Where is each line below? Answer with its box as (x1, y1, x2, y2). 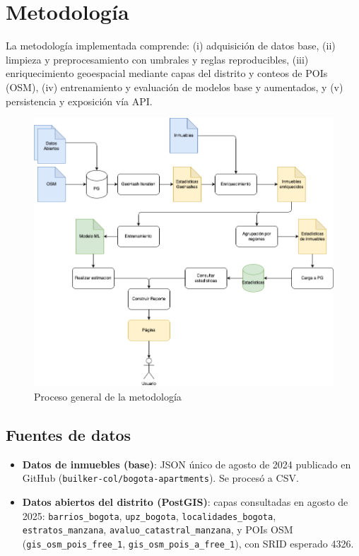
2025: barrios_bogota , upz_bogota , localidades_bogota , (22, 508, 276, 523)
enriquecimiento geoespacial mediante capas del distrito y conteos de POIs (6, 66, 328, 81)
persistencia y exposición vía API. (6, 93, 153, 108)
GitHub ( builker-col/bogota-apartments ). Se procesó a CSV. (22, 471, 299, 485)
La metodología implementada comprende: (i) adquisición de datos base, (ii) (6, 38, 336, 53)
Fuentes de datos (6, 423, 131, 445)
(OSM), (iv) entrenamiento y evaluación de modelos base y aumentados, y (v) (6, 79, 343, 94)
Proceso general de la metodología (34, 389, 182, 403)
